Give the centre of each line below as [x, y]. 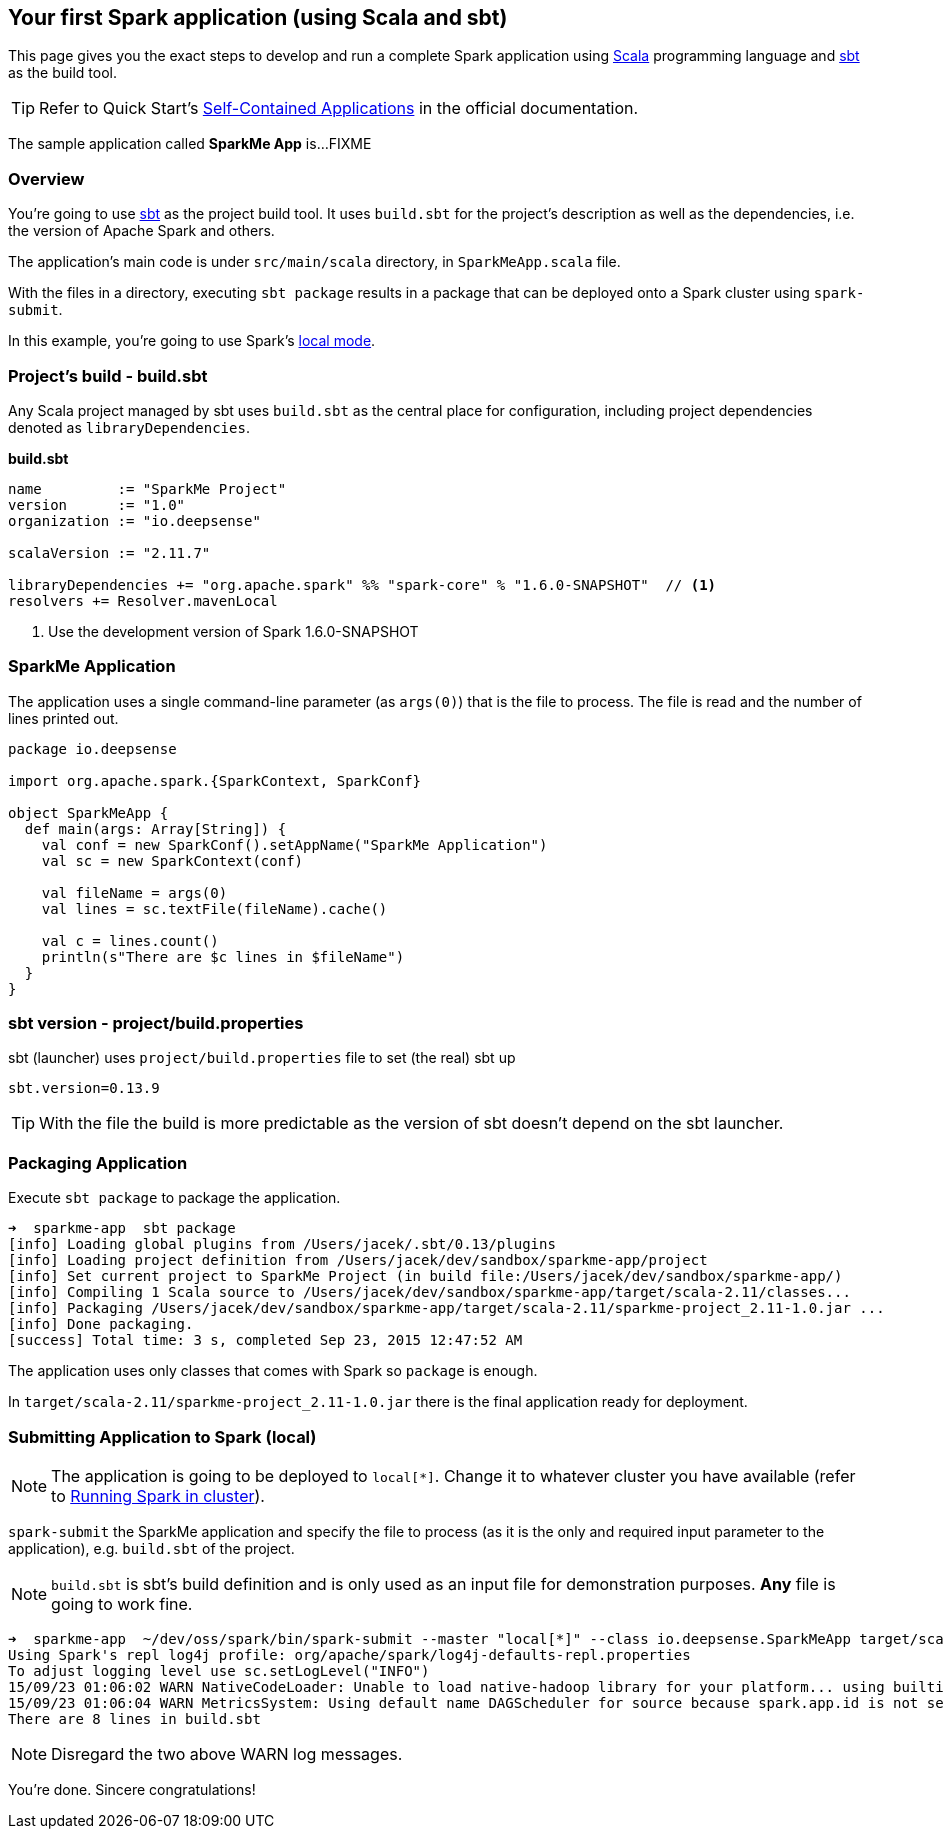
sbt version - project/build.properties [156, 1023]
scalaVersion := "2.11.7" [109, 552]
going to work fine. [122, 1603]
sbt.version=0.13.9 [84, 1088]
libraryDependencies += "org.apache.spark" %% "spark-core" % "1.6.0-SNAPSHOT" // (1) [362, 584]
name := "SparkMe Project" [147, 488]
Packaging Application [98, 1162]
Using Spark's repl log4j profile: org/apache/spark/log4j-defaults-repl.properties [349, 1654]
